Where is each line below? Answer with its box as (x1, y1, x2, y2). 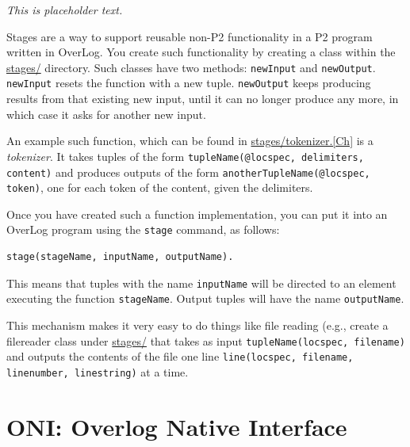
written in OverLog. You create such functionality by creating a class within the (6, 44, 396, 60)
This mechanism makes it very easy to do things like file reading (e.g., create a (6, 317, 389, 333)
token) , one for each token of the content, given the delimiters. (6, 179, 313, 196)
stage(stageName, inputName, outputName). (6, 251, 234, 263)
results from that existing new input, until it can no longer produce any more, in (6, 90, 399, 107)
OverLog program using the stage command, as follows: (6, 221, 280, 238)
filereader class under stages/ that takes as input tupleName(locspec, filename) (6, 332, 405, 349)
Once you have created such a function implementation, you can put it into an (6, 205, 388, 222)
